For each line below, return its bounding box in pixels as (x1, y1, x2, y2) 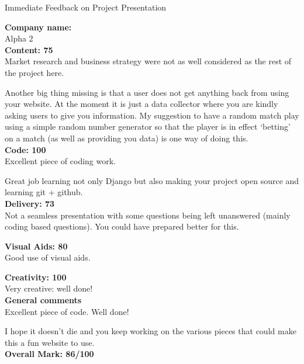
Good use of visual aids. (5, 251, 91, 264)
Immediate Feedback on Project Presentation (5, 1, 167, 13)
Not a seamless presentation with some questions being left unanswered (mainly (5, 209, 291, 221)
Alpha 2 (5, 32, 33, 44)
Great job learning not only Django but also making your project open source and (5, 174, 299, 186)
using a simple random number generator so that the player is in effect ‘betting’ (5, 120, 291, 133)
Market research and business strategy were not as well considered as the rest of (5, 55, 292, 67)
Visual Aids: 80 (5, 240, 68, 252)
